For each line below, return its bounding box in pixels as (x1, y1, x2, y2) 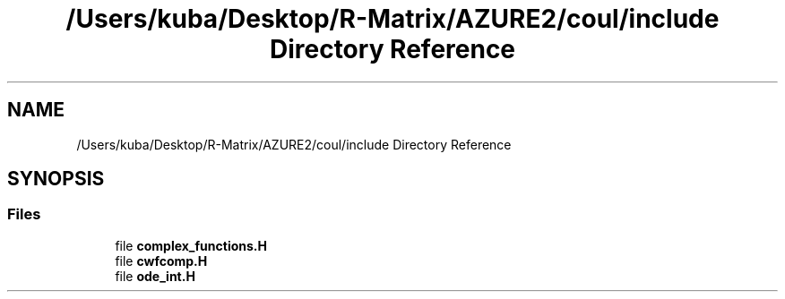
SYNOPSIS (7, 167, 105, 191)
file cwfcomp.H (115, 252, 208, 269)
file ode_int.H (115, 268, 195, 284)
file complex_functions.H (115, 237, 267, 253)
